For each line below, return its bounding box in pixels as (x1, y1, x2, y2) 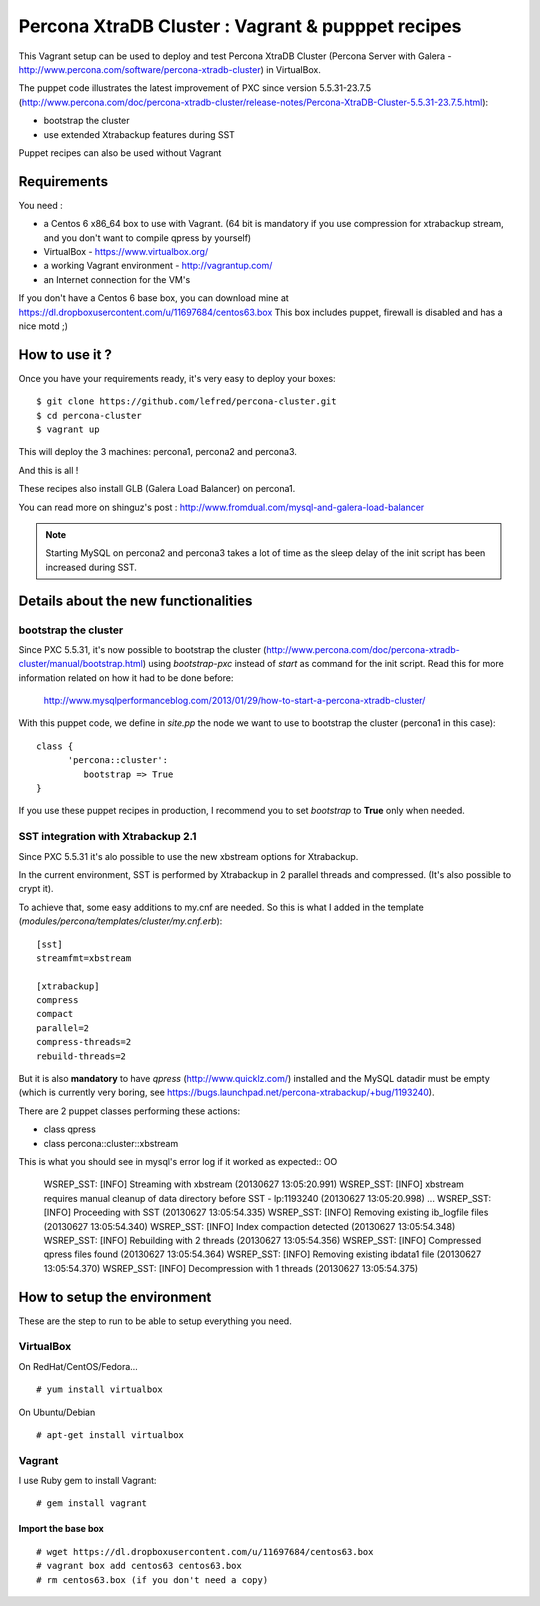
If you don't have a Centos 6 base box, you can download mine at (18, 292, 289, 304)
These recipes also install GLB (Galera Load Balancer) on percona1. (18, 483, 296, 495)
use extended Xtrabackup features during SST (43, 128, 235, 140)
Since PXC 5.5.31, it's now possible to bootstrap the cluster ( (18, 643, 267, 655)
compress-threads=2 (36, 1036, 132, 1048)
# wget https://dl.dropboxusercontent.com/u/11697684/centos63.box (36, 1546, 374, 1557)
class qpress (43, 1123, 97, 1135)
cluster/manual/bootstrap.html (18, 658, 144, 670)
